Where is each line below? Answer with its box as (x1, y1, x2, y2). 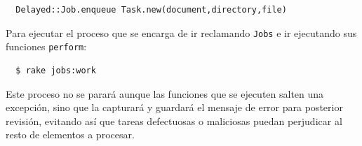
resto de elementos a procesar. (6, 127, 135, 142)
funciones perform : (6, 39, 87, 54)
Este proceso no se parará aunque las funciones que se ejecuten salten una (6, 86, 324, 101)
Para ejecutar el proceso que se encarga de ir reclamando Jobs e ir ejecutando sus (6, 25, 357, 40)
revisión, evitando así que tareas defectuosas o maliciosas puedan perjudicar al (6, 113, 342, 128)
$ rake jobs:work (15, 65, 96, 75)
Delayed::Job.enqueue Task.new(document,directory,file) (15, 5, 287, 15)
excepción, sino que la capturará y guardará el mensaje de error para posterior (6, 100, 343, 115)
